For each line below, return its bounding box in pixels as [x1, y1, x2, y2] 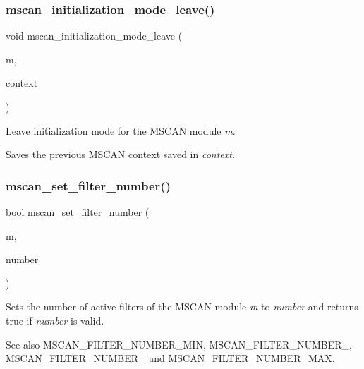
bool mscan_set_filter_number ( [6, 205, 150, 219]
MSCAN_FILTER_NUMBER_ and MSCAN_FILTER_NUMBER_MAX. [6, 351, 335, 365]
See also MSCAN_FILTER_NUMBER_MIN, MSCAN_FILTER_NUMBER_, [6, 337, 352, 351]
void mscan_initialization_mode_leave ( [6, 28, 183, 43]
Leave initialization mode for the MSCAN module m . [6, 123, 236, 138]
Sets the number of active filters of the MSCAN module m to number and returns [6, 299, 358, 314]
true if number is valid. [6, 313, 104, 327]
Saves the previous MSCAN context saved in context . [6, 147, 235, 162]
